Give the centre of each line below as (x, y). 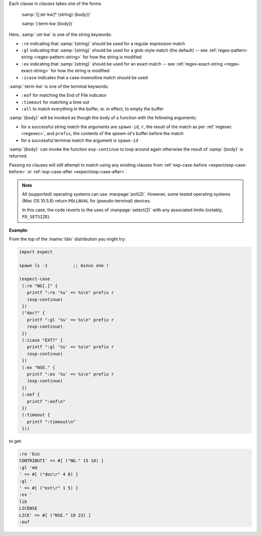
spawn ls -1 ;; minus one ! (64, 265)
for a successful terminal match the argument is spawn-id (80, 140)
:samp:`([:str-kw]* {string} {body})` (56, 15)
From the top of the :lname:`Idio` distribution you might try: (67, 239)
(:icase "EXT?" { (42, 340)
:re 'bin (30, 454)
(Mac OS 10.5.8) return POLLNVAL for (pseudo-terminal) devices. (87, 201)
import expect (36, 252)
